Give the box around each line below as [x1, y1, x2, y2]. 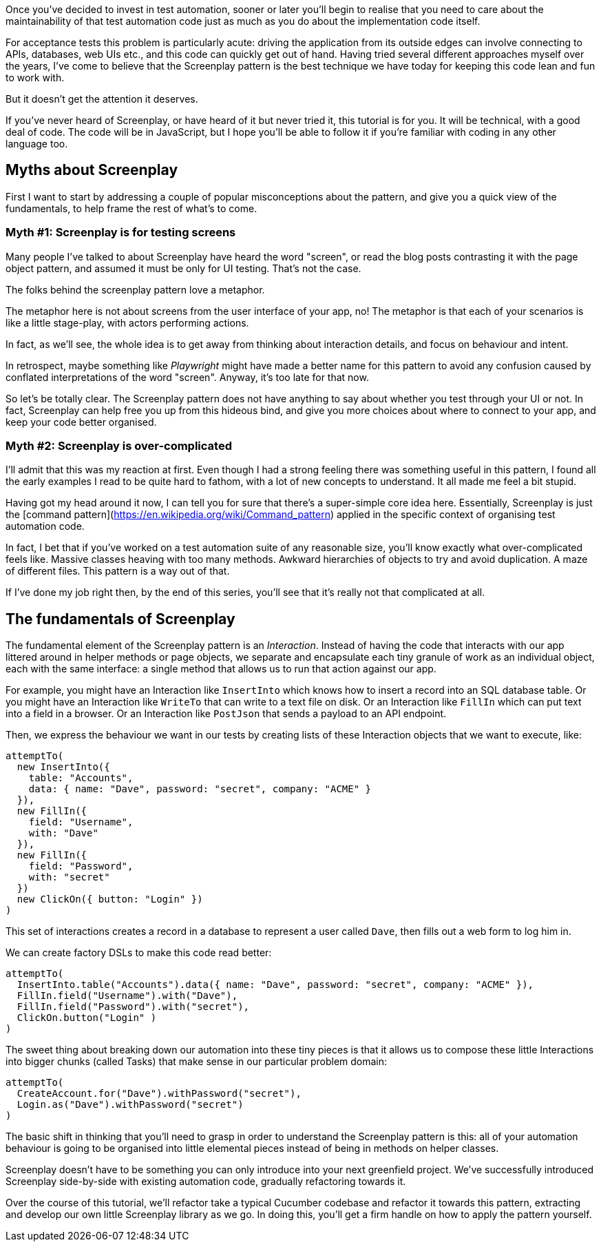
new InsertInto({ [17, 761, 110, 773]
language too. [6, 138, 68, 150]
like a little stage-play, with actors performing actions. [6, 316, 249, 329]
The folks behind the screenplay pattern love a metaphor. [6, 283, 265, 296]
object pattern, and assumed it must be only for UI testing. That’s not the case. [6, 262, 361, 274]
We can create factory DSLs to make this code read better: [6, 947, 272, 959]
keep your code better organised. [6, 415, 157, 428]
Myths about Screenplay [6, 161, 178, 179]
